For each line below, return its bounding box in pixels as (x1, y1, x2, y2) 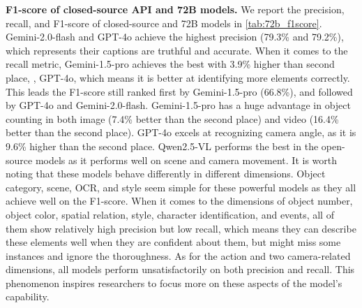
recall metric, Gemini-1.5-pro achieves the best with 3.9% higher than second (6, 57, 335, 71)
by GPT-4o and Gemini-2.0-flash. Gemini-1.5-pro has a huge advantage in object (6, 98, 351, 112)
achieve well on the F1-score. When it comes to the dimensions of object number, (6, 193, 353, 208)
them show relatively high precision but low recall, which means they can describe (6, 221, 356, 235)
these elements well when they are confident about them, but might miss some (6, 235, 341, 249)
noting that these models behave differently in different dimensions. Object (6, 166, 326, 181)
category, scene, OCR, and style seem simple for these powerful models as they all (6, 179, 356, 194)
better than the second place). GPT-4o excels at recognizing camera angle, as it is (6, 125, 356, 140)
